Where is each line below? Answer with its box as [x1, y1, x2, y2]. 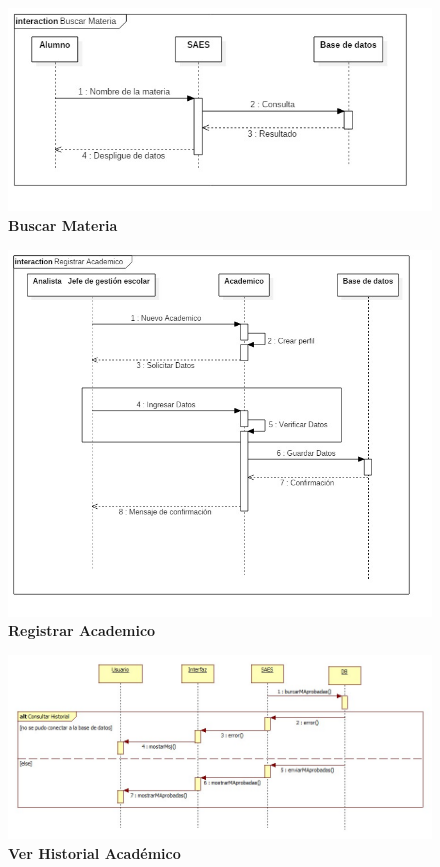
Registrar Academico [8, 620, 156, 641]
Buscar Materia [8, 214, 118, 235]
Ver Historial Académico [8, 842, 181, 863]
